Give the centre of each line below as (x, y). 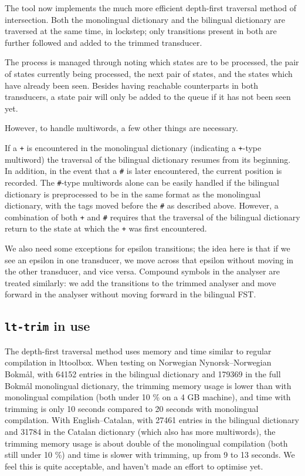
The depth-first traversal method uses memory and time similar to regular (138, 351)
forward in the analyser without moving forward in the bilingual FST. (131, 294)
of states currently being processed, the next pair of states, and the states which (149, 73)
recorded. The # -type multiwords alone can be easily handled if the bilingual (142, 182)
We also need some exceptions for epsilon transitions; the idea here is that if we (148, 248)
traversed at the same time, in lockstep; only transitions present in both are (141, 31)
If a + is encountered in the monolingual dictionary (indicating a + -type (133, 147)
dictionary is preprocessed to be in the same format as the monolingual (133, 194)
